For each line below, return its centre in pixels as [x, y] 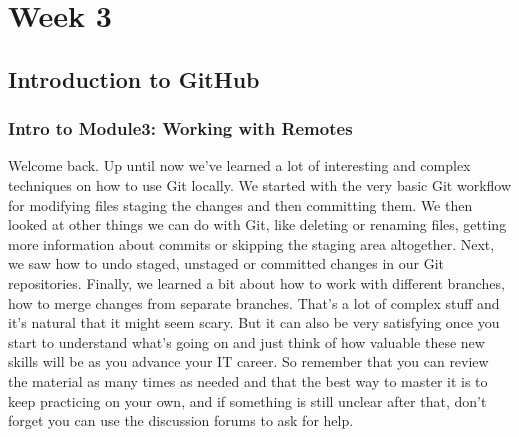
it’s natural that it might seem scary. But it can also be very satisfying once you [254, 322]
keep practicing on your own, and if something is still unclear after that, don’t [247, 400]
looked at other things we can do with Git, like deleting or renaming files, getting [257, 224]
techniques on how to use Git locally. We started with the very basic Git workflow [260, 184]
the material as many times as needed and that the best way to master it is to [248, 380]
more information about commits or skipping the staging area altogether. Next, [251, 243]
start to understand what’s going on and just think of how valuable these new [246, 341]
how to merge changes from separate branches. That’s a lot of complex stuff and [254, 302]
